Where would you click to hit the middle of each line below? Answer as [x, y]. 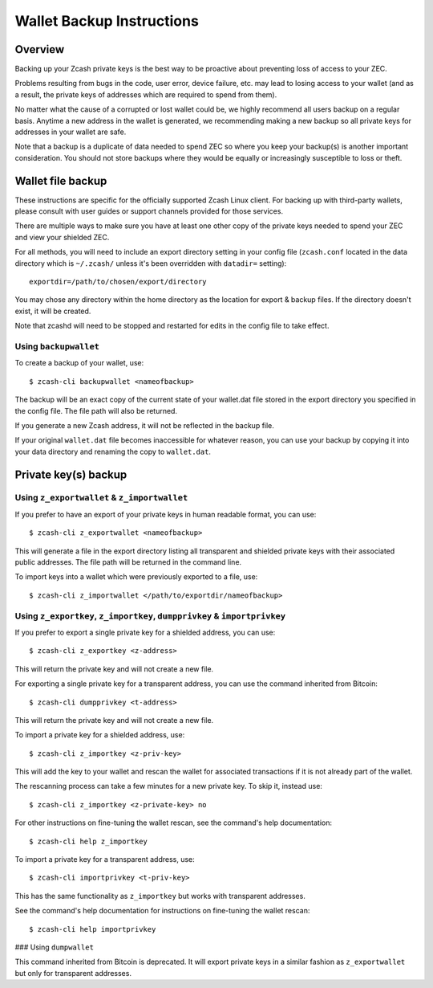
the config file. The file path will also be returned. [96, 410]
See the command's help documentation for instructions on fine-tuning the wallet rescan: [162, 911]
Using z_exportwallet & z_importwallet [101, 498]
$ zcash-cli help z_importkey [89, 841]
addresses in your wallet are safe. [71, 132]
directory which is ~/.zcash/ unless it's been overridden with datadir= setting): [151, 263]
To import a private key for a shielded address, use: [100, 735]
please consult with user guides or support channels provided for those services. [149, 211]
